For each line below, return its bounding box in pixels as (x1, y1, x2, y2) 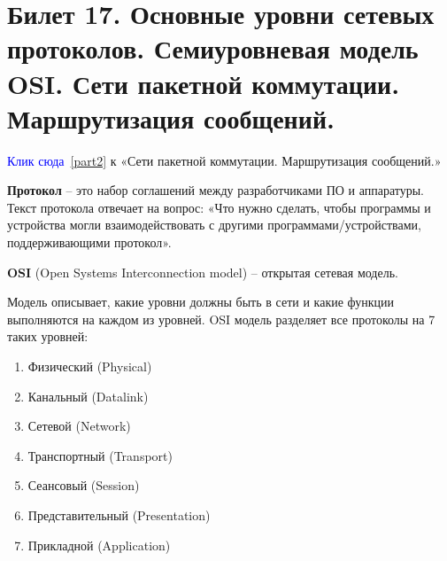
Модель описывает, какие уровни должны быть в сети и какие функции (7, 292, 395, 311)
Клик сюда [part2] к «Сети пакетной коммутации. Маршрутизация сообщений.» (7, 151, 442, 169)
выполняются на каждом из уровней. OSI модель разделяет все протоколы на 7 (7, 309, 435, 328)
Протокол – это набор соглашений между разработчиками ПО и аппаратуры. (7, 181, 424, 199)
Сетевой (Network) (27, 417, 131, 435)
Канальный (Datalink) (27, 386, 149, 405)
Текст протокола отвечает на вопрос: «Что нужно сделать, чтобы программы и (7, 198, 431, 216)
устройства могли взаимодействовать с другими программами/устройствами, (7, 215, 421, 234)
